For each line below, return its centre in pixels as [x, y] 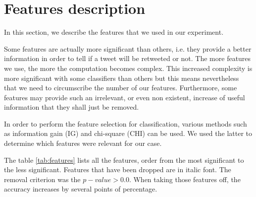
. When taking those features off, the [185, 179]
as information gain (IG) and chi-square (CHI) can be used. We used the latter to [128, 133]
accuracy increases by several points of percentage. [81, 189]
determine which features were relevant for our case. [83, 143]
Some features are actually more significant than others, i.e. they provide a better [128, 48]
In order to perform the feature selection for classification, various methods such [126, 123]
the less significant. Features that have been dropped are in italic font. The [118, 169]
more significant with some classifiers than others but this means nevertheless [122, 78]
